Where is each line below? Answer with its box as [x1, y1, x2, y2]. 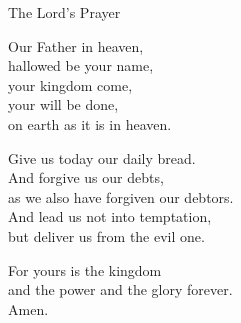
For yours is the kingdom [8, 259, 162, 280]
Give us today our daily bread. [8, 147, 196, 168]
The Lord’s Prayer [8, 2, 121, 22]
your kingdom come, [8, 74, 133, 95]
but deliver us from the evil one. [8, 225, 205, 246]
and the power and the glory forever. [8, 279, 233, 300]
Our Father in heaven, [8, 35, 144, 56]
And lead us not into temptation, [8, 206, 212, 227]
